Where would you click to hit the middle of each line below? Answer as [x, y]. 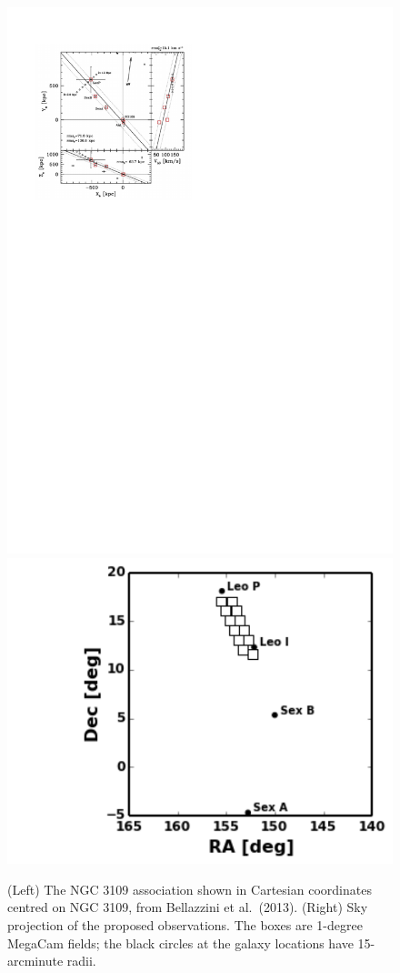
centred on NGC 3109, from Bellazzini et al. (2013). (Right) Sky [188, 907]
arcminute [35, 961]
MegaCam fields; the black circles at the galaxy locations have [180, 943]
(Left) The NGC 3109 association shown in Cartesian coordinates [190, 889]
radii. [81, 961]
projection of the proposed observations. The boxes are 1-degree [185, 924]
